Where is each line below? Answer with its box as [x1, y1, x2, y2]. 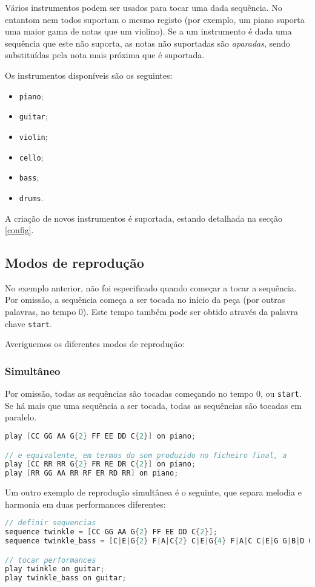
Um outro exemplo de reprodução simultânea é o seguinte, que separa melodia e [5, 486, 302, 499]
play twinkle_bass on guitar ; [5, 574, 127, 583]
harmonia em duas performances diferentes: [5, 497, 166, 510]
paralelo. [5, 411, 37, 423]
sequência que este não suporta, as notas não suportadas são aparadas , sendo [5, 36, 290, 49]
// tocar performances [5, 555, 96, 565]
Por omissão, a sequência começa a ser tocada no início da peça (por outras [5, 293, 285, 306]
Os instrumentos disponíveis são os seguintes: [5, 68, 173, 81]
